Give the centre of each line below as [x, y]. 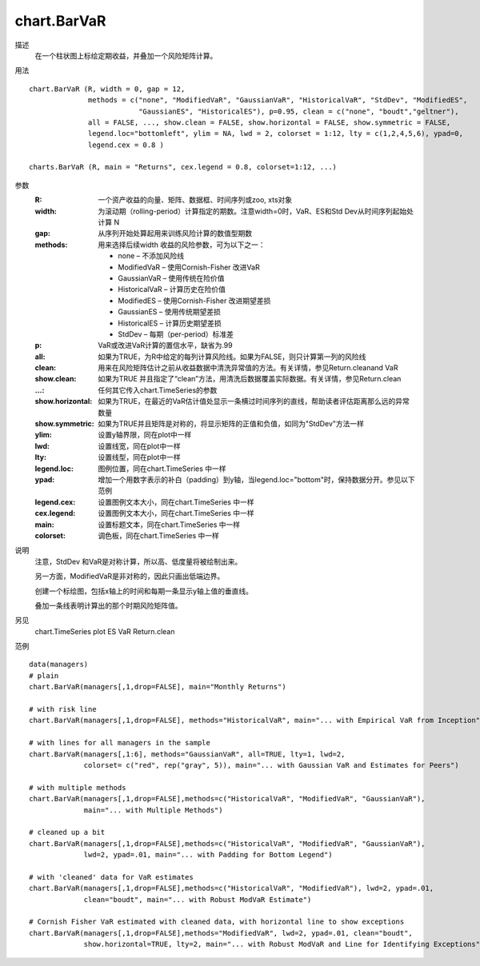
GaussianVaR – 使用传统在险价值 [171, 278]
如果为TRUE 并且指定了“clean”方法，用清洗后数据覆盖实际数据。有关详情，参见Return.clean [250, 379]
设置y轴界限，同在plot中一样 [145, 435]
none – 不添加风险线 [151, 256]
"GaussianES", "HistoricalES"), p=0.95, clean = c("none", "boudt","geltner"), [299, 111]
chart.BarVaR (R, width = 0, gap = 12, [107, 89]
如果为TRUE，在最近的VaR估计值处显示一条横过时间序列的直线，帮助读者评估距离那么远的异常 [254, 401]
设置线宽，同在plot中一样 [139, 446]
